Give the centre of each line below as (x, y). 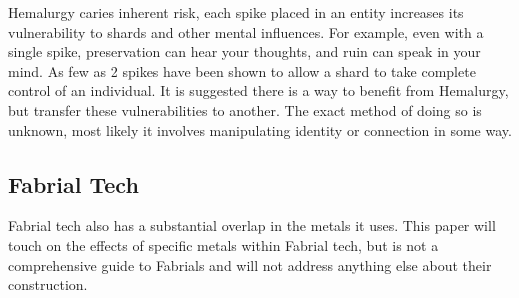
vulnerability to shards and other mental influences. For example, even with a (246, 31)
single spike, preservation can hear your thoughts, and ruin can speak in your (244, 51)
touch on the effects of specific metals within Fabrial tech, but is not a (223, 244)
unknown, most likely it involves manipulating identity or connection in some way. (260, 129)
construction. (48, 284)
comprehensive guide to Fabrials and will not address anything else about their (250, 264)
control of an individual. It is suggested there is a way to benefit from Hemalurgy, (258, 90)
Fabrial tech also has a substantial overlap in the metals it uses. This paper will (252, 225)
